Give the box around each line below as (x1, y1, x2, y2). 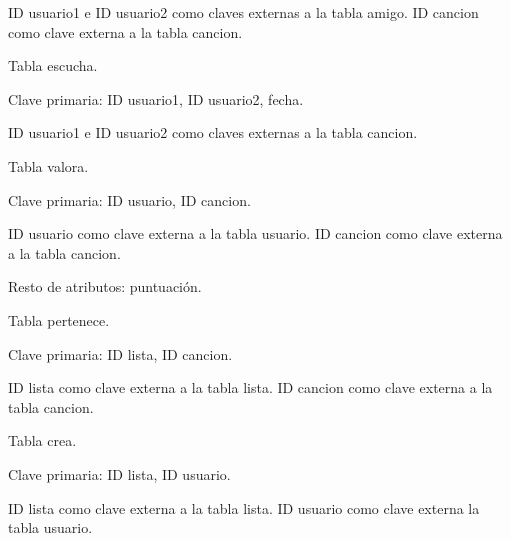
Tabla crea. (8, 430, 77, 451)
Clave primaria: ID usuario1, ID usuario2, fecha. (8, 88, 304, 109)
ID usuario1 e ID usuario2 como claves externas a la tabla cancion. (8, 122, 418, 143)
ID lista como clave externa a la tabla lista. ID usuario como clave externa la (8, 497, 480, 518)
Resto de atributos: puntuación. (8, 276, 202, 297)
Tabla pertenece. (8, 309, 110, 330)
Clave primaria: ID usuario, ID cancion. (8, 189, 251, 210)
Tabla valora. (8, 155, 89, 176)
